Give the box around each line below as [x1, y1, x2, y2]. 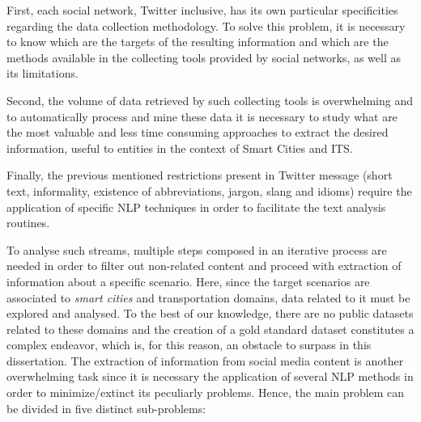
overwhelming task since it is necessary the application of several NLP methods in [6, 368, 414, 385]
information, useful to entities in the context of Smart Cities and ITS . [6, 139, 353, 156]
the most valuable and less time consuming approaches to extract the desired [6, 124, 389, 141]
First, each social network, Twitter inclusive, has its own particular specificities [6, 2, 398, 18]
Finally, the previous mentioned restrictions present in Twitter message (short [6, 167, 393, 184]
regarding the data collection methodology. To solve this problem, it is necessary [6, 17, 406, 34]
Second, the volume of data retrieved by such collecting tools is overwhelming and [6, 91, 413, 108]
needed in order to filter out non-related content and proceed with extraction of [6, 257, 402, 274]
